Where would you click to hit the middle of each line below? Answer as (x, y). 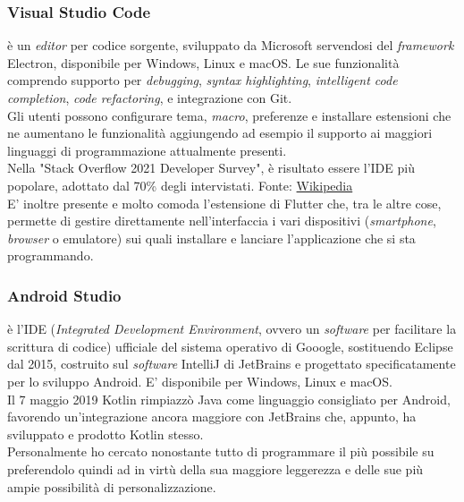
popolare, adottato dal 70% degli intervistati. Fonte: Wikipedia (180, 185)
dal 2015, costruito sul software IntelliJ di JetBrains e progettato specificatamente (232, 364)
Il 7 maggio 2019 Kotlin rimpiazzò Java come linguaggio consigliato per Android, (229, 399)
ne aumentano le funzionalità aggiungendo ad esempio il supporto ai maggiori (220, 133)
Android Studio (64, 295)
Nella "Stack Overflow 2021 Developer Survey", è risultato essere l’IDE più (211, 168)
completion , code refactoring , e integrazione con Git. (150, 98)
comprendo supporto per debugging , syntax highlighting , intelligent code (202, 80)
